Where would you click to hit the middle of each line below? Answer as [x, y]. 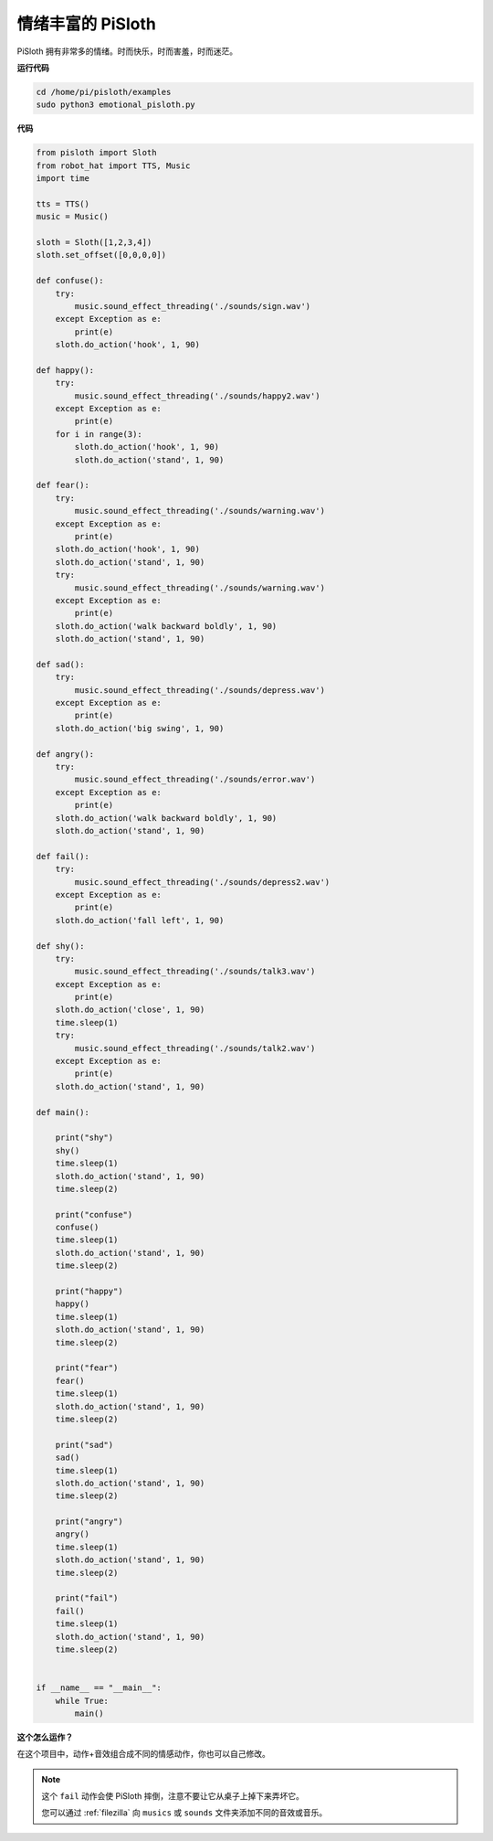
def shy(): [60, 946]
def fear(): [63, 485]
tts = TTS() [63, 204]
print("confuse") [94, 1214]
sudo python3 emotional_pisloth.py [115, 105]
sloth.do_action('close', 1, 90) [130, 1010]
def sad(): [60, 664]
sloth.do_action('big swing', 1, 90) [140, 728]
